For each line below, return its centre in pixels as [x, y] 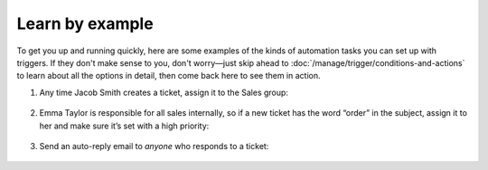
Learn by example [85, 24]
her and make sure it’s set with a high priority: [124, 126]
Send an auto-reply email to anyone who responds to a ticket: [154, 146]
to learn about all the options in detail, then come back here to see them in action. [169, 76]
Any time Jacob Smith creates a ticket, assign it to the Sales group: [164, 92]
